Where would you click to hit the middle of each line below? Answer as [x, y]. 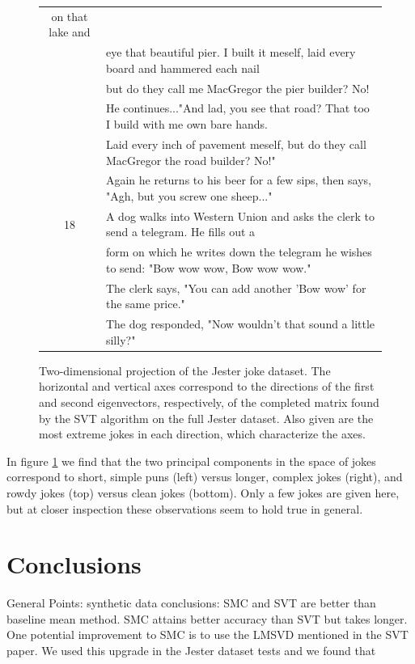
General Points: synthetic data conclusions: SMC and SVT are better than [191, 603]
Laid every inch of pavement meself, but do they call [236, 144]
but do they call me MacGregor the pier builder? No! [237, 88]
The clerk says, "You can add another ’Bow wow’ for [236, 288]
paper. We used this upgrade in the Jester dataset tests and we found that [191, 651]
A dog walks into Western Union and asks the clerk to [240, 216]
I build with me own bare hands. [186, 124]
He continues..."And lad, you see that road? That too [237, 108]
